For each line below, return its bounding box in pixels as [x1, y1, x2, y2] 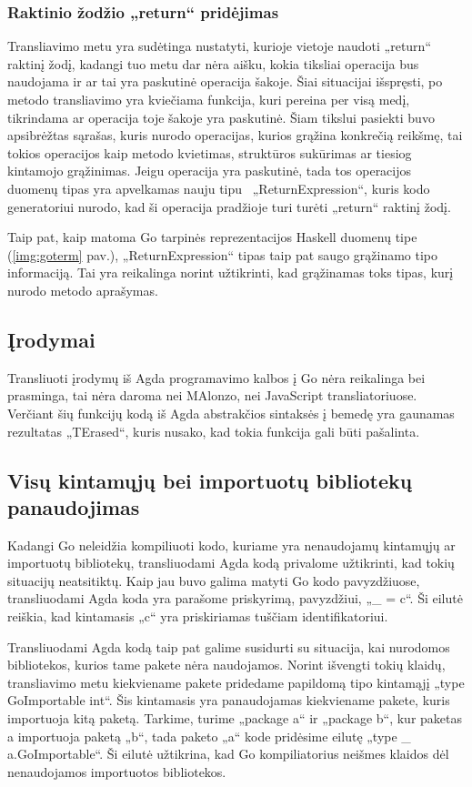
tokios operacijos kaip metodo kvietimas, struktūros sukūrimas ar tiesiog [7, 143, 412, 162]
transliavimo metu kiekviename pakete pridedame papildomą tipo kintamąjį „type [7, 672, 465, 691]
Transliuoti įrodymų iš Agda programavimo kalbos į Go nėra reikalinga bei [7, 368, 426, 387]
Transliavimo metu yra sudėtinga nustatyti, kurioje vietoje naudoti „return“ [7, 36, 431, 55]
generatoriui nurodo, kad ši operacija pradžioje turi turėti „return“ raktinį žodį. [7, 197, 451, 216]
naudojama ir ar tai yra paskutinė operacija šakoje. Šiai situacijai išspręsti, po [7, 72, 443, 91]
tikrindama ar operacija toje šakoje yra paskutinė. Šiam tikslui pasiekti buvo [7, 107, 435, 126]
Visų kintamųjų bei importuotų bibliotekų [7, 466, 413, 494]
